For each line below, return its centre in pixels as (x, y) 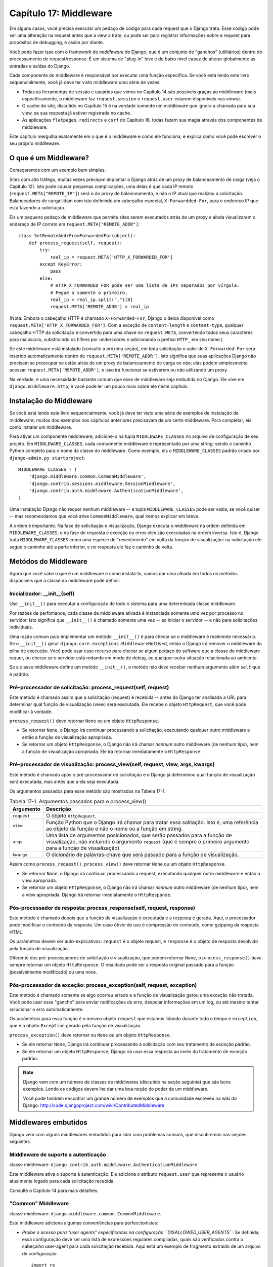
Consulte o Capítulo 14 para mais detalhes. (54, 1190)
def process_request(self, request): (75, 243)
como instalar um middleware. (41, 427)
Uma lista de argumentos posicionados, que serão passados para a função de (139, 835)
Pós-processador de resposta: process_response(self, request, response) (102, 908)
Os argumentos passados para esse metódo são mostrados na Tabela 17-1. (88, 791)
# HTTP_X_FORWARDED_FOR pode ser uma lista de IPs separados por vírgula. (145, 286)
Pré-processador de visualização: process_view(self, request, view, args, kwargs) (112, 764)
